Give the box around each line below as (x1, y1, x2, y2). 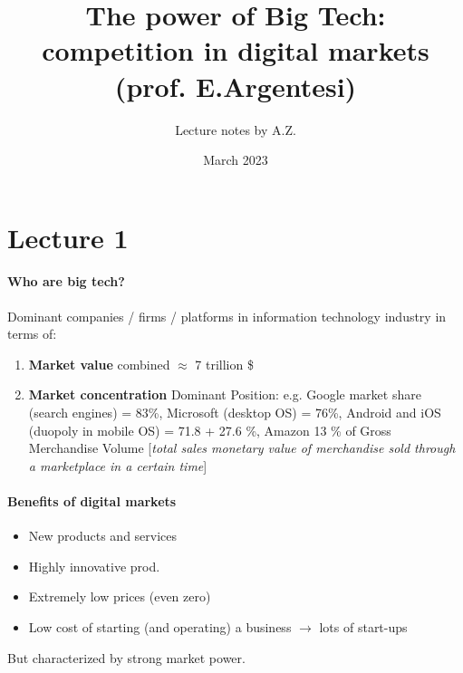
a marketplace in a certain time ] (28, 456, 207, 475)
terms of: (7, 324, 57, 343)
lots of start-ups (319, 618, 408, 636)
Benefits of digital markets (7, 492, 177, 511)
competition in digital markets (42, 32, 429, 69)
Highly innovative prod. (28, 556, 160, 575)
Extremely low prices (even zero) (28, 587, 211, 606)
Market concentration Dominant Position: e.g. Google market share (28, 385, 421, 404)
